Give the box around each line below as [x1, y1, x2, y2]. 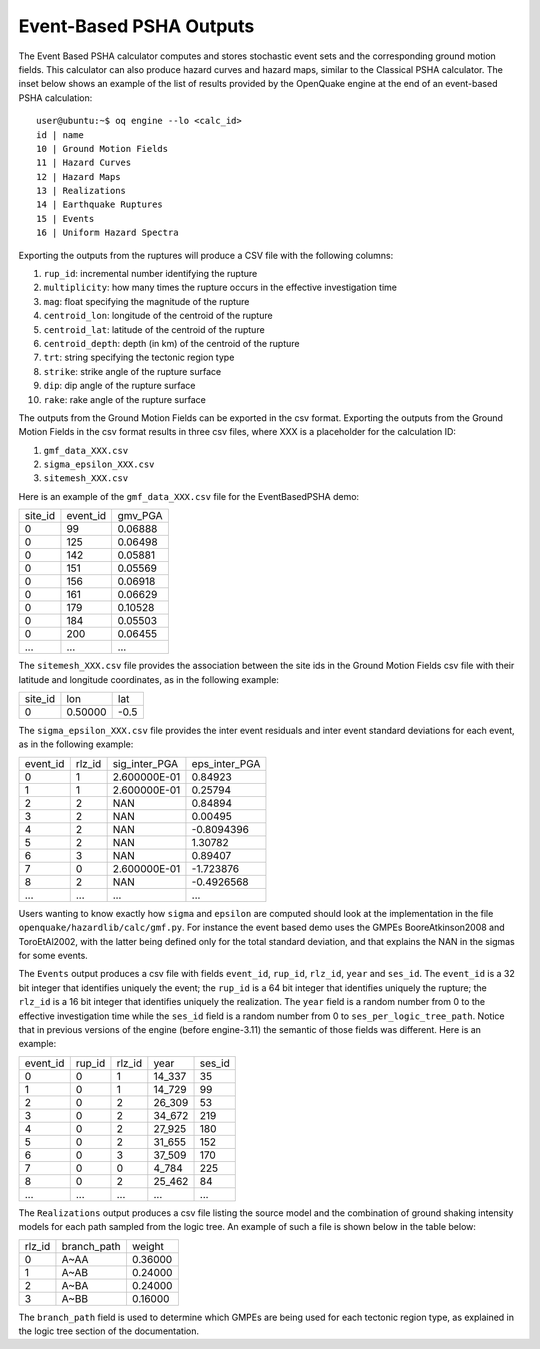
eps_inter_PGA [191, 756, 261, 770]
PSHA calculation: [18, 91, 93, 104]
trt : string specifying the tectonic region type [43, 351, 235, 364]
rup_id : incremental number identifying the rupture [43, 268, 258, 280]
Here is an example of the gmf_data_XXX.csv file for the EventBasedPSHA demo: [18, 490, 360, 502]
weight [131, 1239, 165, 1253]
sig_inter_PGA [112, 756, 179, 770]
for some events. [18, 950, 89, 961]
